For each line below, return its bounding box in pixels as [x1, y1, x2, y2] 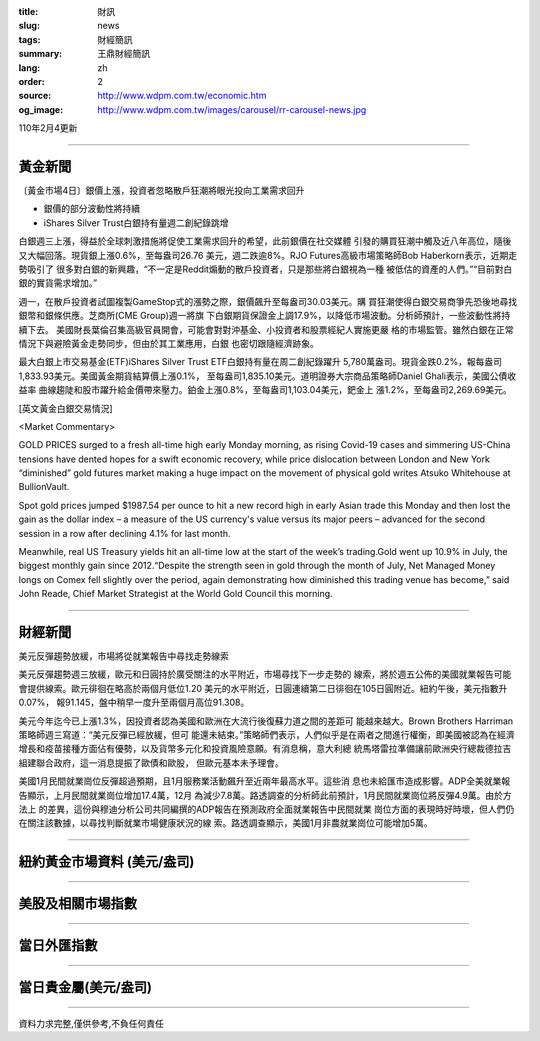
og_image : [18, 103, 64, 115]
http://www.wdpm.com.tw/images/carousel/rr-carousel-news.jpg [97, 103, 367, 115]
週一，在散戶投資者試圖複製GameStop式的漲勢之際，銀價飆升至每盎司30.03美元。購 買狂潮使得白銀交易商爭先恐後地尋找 [18, 295, 518, 307]
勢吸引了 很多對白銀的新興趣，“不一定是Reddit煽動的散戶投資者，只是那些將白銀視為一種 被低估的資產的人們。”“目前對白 [18, 263, 513, 275]
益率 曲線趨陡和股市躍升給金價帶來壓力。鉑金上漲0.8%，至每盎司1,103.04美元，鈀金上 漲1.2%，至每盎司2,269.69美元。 [18, 384, 512, 396]
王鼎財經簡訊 [97, 48, 150, 60]
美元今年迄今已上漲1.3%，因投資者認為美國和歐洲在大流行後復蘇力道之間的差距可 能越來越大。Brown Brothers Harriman [18, 715, 514, 727]
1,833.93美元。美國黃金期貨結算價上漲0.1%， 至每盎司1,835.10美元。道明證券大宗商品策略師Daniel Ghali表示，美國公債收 [18, 370, 517, 382]
